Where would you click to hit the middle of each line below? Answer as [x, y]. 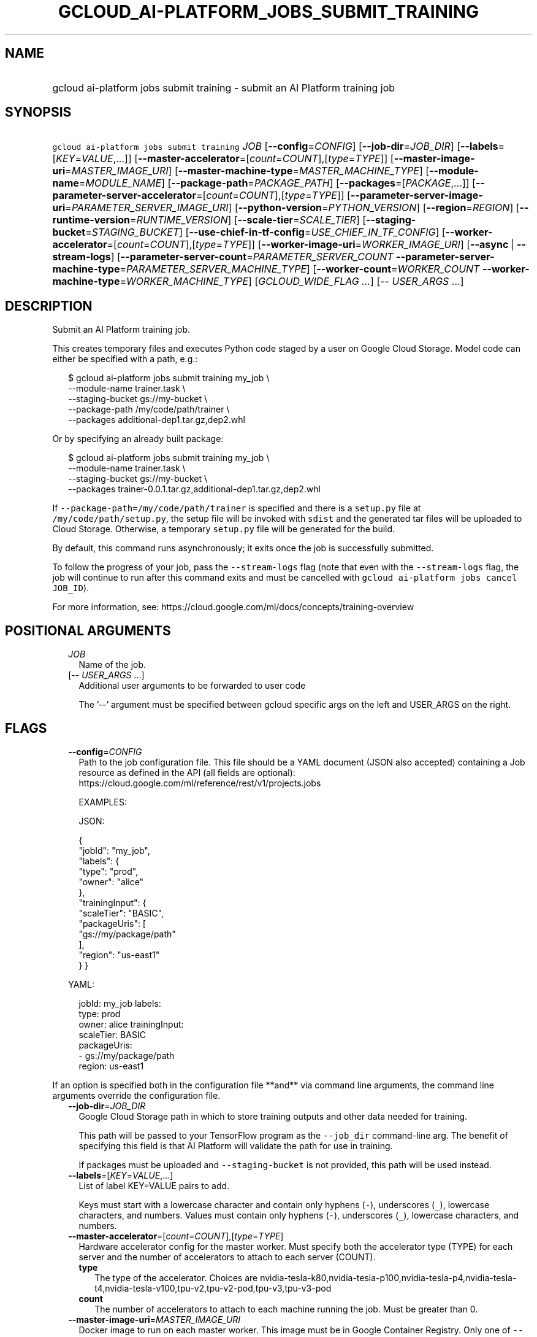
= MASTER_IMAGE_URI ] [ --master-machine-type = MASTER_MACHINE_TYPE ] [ [247, 171]
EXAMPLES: [103, 802]
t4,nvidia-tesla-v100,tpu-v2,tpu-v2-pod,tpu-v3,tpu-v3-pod [213, 1288]
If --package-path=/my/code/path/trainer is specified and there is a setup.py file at [237, 508]
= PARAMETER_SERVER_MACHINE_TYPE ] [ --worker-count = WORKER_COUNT [300, 269]
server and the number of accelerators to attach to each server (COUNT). [227, 1257]
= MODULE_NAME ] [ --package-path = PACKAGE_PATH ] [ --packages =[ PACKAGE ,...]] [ [277, 183]
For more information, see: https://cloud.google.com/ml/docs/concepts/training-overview [233, 607]
